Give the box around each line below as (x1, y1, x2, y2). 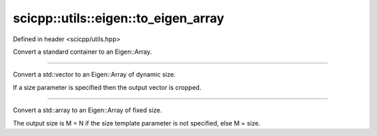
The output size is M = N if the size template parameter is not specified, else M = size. (13, 119, 261, 127)
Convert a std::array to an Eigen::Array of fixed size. (13, 106, 163, 114)
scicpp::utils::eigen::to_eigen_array (13, 10, 225, 26)
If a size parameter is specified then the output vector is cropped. (13, 83, 202, 91)
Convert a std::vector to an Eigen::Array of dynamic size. (13, 70, 176, 79)
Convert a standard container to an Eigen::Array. (13, 47, 152, 56)
